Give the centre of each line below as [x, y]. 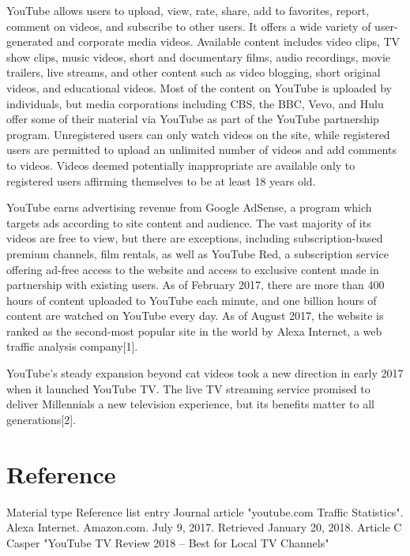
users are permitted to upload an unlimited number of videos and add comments [201, 150]
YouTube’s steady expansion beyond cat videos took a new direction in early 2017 [205, 373]
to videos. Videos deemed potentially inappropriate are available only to [181, 165]
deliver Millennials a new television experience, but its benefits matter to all [190, 404]
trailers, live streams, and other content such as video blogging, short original [194, 72]
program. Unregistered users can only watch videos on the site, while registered [198, 134]
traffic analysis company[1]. [72, 346]
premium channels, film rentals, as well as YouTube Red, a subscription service [197, 253]
